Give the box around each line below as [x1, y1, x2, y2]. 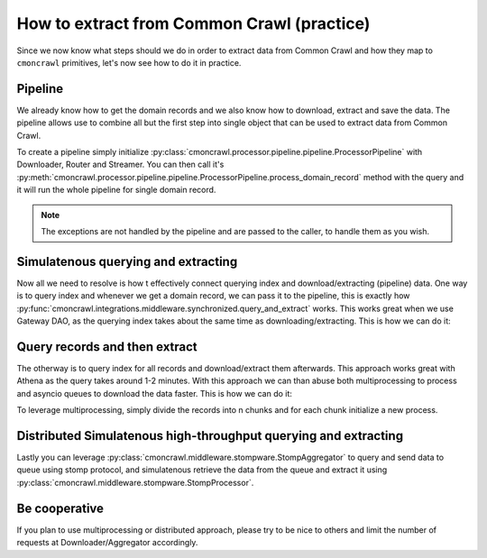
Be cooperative [16, 500, 104, 516]
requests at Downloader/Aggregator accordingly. [16, 537, 198, 548]
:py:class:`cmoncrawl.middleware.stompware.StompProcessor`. [16, 477, 254, 488]
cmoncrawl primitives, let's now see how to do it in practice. [16, 57, 242, 68]
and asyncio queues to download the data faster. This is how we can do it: [16, 388, 293, 398]
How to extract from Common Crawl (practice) [16, 14, 371, 33]
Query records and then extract [16, 339, 198, 354]
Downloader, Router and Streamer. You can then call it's [16, 159, 225, 170]
